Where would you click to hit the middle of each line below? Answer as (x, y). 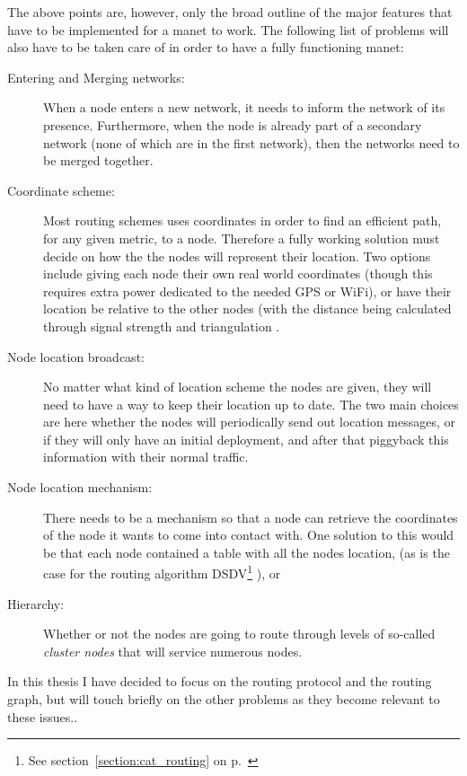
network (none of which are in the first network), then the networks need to (251, 142)
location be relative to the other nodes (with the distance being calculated (247, 309)
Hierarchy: (36, 603)
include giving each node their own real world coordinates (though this (238, 273)
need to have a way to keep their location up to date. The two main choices (251, 404)
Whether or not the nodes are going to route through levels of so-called (239, 634)
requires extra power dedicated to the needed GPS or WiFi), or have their (247, 291)
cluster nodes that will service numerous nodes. (173, 651)
